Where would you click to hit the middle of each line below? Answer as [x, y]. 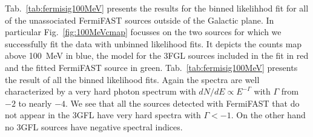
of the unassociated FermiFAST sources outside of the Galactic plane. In [140, 20]
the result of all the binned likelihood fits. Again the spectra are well [132, 79]
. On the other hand [268, 115]
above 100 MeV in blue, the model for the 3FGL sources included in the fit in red [157, 55]
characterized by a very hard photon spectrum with [100, 91]
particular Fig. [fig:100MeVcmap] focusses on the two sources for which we [143, 32]
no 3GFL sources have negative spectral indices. [94, 126]
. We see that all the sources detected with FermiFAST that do [183, 103]
